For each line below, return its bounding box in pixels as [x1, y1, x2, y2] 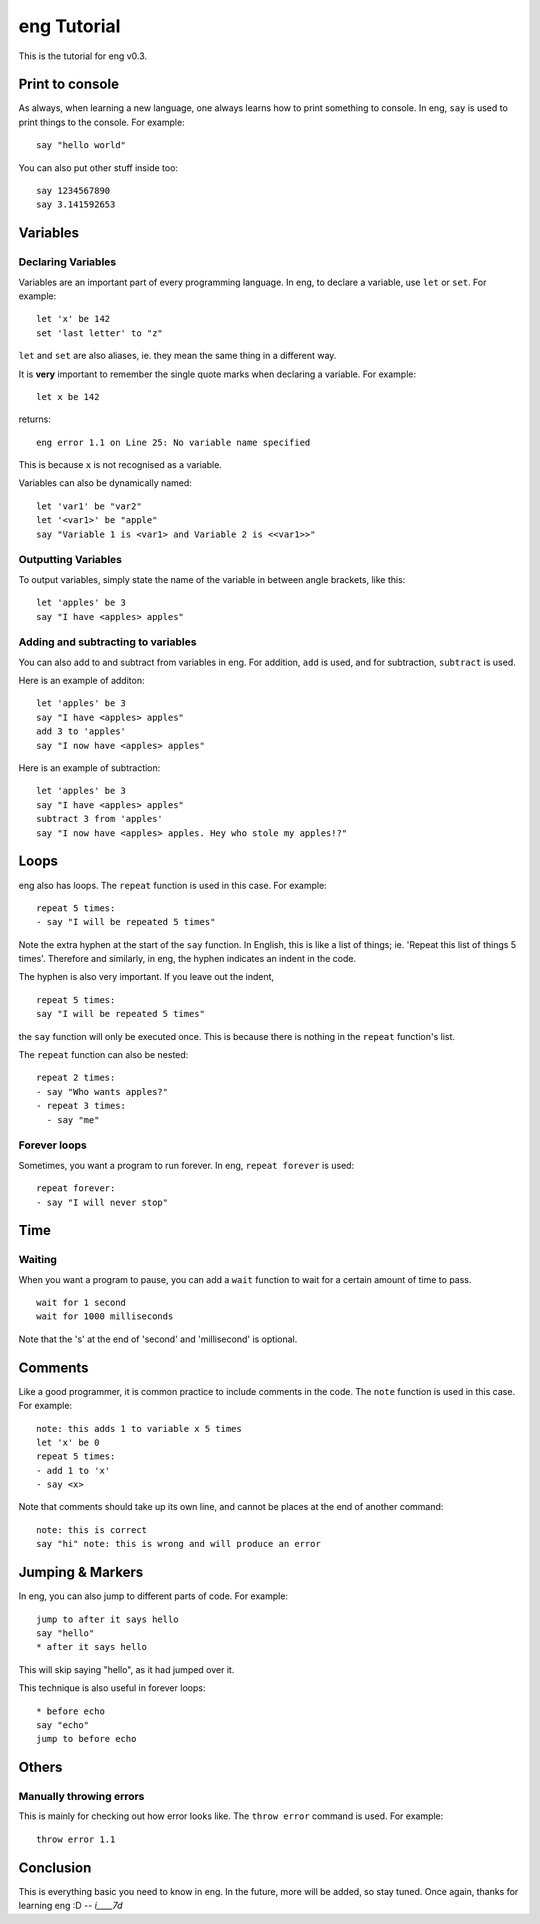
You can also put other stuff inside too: [18, 161, 179, 174]
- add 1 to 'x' [36, 1465, 111, 1476]
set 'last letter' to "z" [36, 327, 164, 339]
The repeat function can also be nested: [18, 1049, 189, 1061]
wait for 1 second [36, 1297, 127, 1309]
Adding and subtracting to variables [18, 635, 197, 649]
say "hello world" [36, 140, 127, 151]
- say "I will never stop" [36, 1196, 169, 1208]
